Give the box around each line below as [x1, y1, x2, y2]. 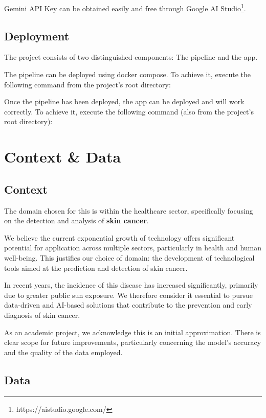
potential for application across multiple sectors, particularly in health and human [4, 242, 262, 253]
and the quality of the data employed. [4, 346, 123, 357]
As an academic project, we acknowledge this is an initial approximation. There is [4, 327, 261, 337]
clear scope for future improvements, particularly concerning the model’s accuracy [4, 337, 261, 347]
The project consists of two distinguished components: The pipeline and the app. [4, 52, 258, 62]
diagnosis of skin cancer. [4, 309, 80, 320]
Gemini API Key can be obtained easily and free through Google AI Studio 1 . [4, 2, 246, 13]
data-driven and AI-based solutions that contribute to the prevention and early [4, 299, 252, 310]
